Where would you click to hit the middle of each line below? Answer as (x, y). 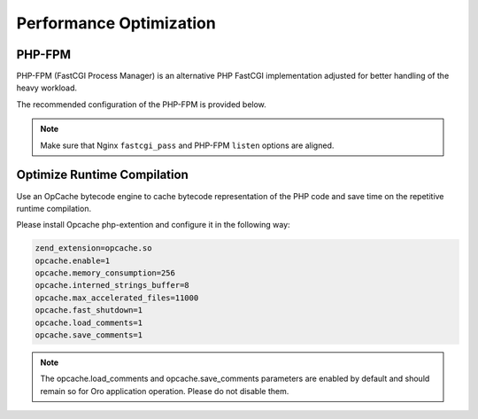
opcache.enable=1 (73, 260)
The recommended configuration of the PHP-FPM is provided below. (142, 104)
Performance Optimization (116, 23)
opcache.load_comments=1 (89, 322)
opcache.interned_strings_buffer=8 (112, 285)
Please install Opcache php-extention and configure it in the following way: (154, 225)
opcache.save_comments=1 (89, 335)
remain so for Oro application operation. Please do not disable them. (165, 391)
